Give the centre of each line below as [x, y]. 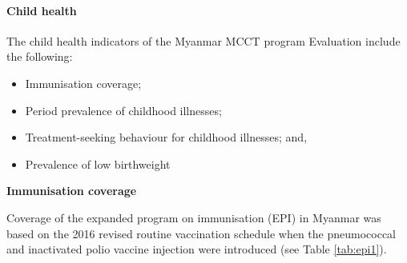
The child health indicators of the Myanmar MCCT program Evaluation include [203, 40]
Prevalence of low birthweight [98, 163]
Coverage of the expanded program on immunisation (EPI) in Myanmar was [194, 217]
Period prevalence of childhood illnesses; [123, 110]
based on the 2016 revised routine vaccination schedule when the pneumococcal [201, 233]
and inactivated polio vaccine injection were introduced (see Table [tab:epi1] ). [197, 249]
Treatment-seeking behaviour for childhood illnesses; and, [166, 137]
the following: [40, 56]
